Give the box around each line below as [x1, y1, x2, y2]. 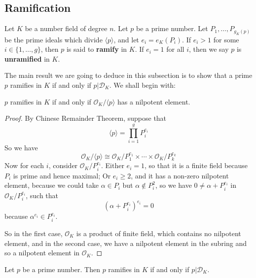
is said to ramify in [66, 44, 127, 54]
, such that [26, 190, 59, 200]
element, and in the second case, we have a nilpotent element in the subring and [4, 238, 247, 248]
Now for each [4, 160, 44, 171]
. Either [101, 160, 124, 171]
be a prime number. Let [136, 23, 208, 34]
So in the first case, [4, 228, 63, 238]
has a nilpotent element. [117, 96, 190, 106]
